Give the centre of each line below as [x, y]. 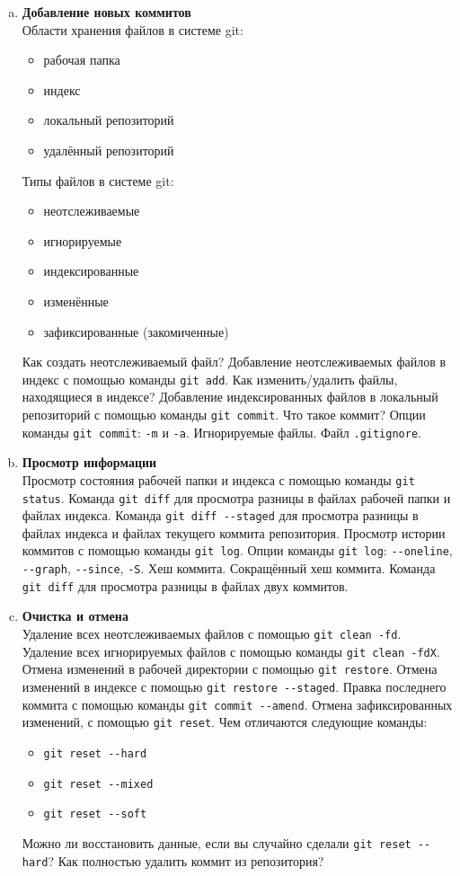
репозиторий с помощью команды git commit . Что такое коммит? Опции [224, 414]
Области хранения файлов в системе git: [133, 29]
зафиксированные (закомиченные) [136, 331]
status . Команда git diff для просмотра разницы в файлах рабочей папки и [236, 497]
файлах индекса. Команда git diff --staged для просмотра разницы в [220, 515]
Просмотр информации [89, 462]
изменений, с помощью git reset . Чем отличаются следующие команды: [225, 722]
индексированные [91, 271]
